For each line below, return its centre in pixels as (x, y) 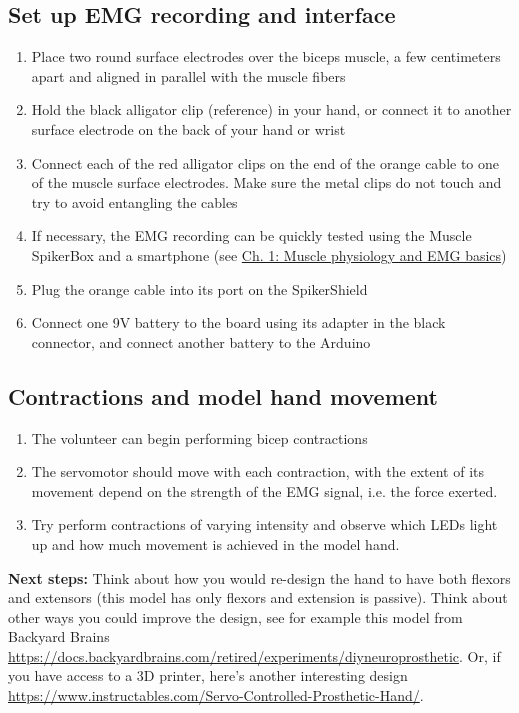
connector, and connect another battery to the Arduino (201, 341)
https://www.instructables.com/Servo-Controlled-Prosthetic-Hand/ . (216, 695)
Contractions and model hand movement (223, 395)
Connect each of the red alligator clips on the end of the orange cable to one (265, 162)
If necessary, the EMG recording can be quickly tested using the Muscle (251, 235)
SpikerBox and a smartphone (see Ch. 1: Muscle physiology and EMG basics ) (269, 254)
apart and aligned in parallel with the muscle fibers (188, 75)
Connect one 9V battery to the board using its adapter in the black (238, 322)
